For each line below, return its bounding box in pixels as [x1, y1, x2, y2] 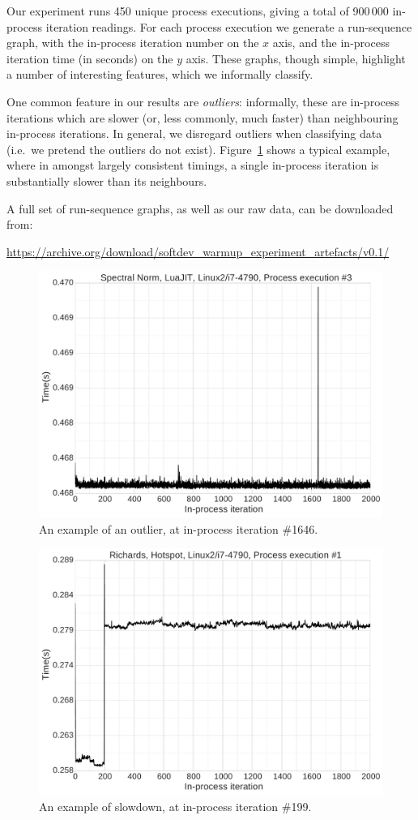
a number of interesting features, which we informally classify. [6, 66, 313, 83]
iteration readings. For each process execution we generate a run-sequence [45, 18, 412, 35]
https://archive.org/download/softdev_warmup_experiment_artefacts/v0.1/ [6, 243, 390, 260]
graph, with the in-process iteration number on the [6, 34, 259, 51]
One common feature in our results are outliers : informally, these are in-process [6, 92, 399, 109]
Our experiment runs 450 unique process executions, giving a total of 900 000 [6, 2, 389, 19]
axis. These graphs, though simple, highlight [186, 49, 406, 67]
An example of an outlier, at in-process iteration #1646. [39, 520, 318, 537]
